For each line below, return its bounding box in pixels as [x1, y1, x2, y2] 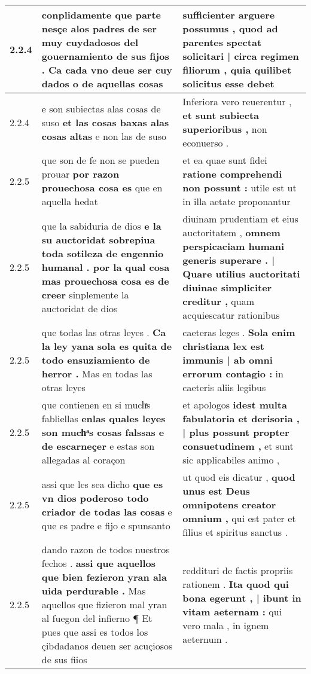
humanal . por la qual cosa [41, 260, 170, 274]
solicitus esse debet [182, 77, 275, 90]
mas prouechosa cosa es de [41, 273, 169, 288]
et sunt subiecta [182, 108, 260, 122]
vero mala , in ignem [182, 618, 269, 632]
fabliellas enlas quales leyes [41, 411, 166, 425]
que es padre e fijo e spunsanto [41, 518, 170, 532]
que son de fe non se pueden [41, 153, 160, 167]
